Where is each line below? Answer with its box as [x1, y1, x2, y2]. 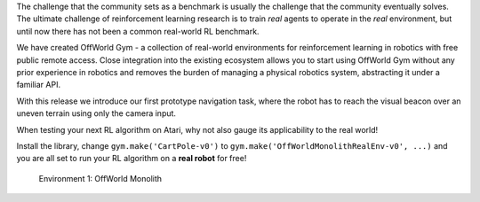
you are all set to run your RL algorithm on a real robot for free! [16, 153, 247, 164]
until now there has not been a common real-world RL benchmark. [16, 26, 260, 36]
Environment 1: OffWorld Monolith [38, 173, 163, 183]
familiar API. [16, 80, 61, 90]
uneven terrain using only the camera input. [16, 108, 177, 119]
